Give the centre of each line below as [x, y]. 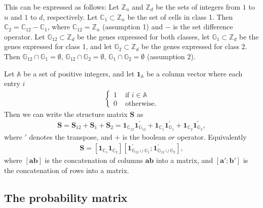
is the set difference [203, 27]
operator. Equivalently [212, 136]
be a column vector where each [195, 73]
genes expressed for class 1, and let [58, 46]
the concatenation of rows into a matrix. [67, 170]
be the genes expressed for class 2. [194, 46]
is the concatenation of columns [94, 160]
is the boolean [144, 136]
